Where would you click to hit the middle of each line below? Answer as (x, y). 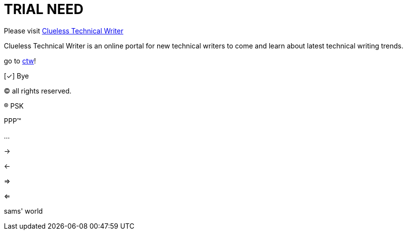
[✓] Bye (16, 76)
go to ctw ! (20, 61)
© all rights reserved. (38, 91)
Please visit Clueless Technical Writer (64, 31)
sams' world (24, 211)
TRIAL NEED (44, 9)
